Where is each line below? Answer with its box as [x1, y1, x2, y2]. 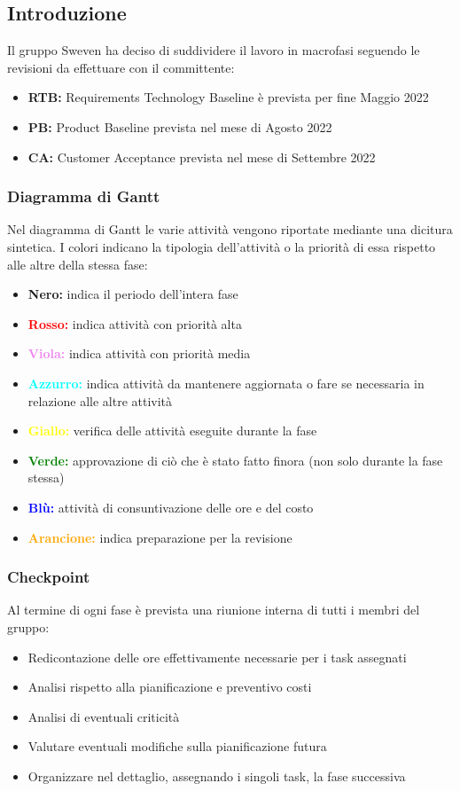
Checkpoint [7, 566, 90, 588]
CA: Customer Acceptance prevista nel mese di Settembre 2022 [27, 147, 376, 166]
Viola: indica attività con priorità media [27, 344, 251, 363]
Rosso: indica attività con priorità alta [27, 314, 242, 333]
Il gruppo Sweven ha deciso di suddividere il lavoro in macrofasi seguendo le [7, 41, 420, 59]
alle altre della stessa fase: [7, 255, 148, 273]
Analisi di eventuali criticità [27, 707, 180, 725]
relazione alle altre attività [27, 391, 173, 410]
